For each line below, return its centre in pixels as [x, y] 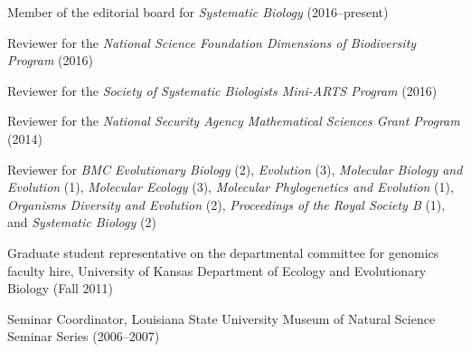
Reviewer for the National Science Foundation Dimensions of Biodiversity [212, 42]
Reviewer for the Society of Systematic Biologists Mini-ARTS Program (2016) [222, 90]
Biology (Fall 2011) [61, 288]
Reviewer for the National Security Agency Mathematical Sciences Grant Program [234, 121]
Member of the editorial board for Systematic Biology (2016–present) [198, 12]
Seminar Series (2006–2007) [84, 336]
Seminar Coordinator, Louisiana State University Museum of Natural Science [221, 318]
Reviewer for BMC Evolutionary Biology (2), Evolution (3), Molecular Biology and [235, 169]
